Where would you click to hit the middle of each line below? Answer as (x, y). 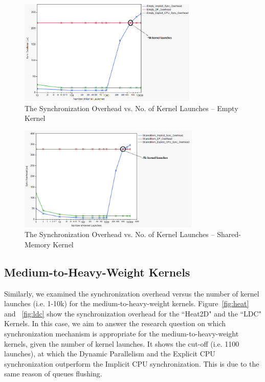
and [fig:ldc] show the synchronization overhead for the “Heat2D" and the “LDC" (133, 313)
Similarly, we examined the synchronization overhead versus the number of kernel (132, 293)
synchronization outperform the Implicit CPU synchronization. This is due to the (132, 363)
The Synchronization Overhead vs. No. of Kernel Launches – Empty (131, 108)
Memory (38, 244)
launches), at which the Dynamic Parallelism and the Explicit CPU (110, 354)
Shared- (229, 234)
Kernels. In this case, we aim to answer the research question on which (115, 323)
